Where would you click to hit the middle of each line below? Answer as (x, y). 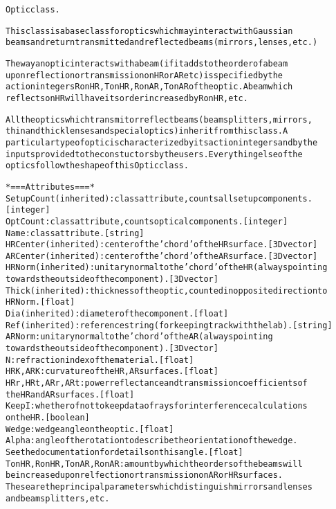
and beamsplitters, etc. (58, 498)
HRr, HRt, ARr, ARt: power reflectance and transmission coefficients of (157, 383)
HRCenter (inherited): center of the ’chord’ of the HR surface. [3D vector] (162, 245)
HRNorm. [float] (40, 302)
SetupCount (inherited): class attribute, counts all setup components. (159, 198)
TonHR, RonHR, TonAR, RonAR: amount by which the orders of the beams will (154, 464)
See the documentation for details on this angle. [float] (124, 452)
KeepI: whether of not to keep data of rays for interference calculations (157, 406)
